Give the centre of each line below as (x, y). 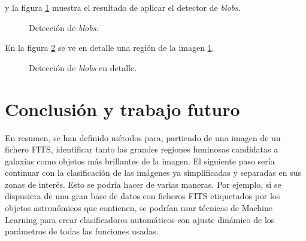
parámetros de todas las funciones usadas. (82, 231)
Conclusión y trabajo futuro (122, 109)
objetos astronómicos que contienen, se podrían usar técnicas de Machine (139, 208)
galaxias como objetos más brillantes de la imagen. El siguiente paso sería (140, 161)
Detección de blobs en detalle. (83, 67)
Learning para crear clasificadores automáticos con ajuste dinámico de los (140, 219)
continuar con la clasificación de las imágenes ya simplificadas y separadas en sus (153, 173)
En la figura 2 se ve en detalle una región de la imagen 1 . (110, 48)
